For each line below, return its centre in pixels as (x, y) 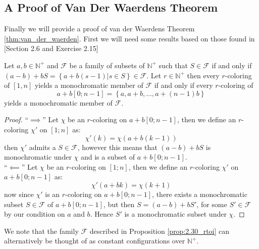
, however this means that (117, 147)
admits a (42, 147)
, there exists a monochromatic (200, 194)
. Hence (102, 214)
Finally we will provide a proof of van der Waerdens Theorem (99, 29)
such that (173, 65)
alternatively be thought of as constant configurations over (95, 241)
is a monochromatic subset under (175, 214)
